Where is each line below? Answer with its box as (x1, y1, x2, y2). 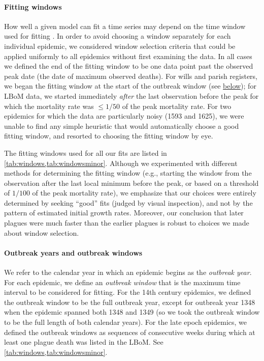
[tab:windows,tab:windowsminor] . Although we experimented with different (4, 157, 238, 168)
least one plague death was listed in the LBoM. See (4, 337, 163, 347)
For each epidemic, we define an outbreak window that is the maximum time (4, 276, 241, 287)
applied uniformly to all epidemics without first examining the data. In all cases (4, 50, 252, 61)
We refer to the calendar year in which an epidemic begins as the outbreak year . (4, 267, 252, 277)
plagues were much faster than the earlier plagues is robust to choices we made (4, 217, 249, 228)
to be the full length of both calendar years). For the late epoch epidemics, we (4, 317, 247, 327)
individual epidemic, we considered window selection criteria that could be (4, 40, 236, 51)
